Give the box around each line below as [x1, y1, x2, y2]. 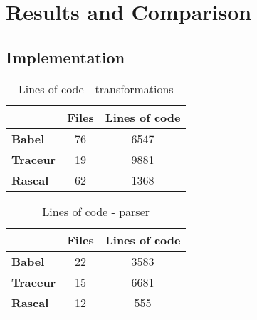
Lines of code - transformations [18, 80, 174, 97]
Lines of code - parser [42, 202, 150, 220]
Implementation [6, 46, 125, 68]
